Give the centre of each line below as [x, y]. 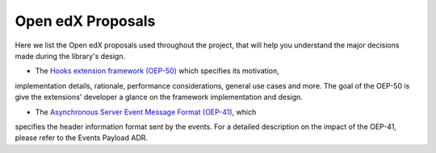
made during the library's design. [70, 56]
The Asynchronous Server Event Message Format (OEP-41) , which [146, 112]
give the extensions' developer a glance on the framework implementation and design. [159, 97]
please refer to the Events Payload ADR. [82, 138]
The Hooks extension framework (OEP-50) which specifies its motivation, [157, 71]
